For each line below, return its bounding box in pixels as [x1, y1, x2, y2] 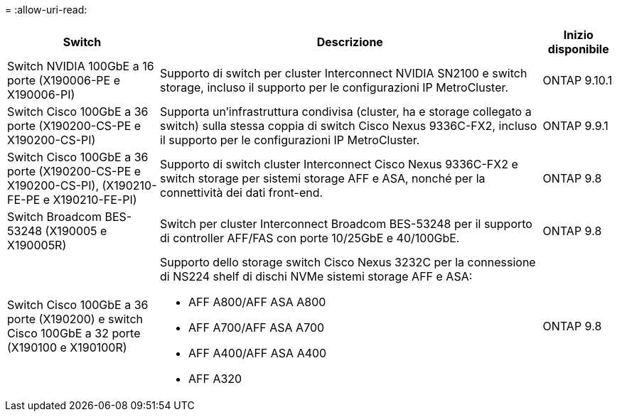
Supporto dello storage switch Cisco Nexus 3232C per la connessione [160, 255, 536, 269]
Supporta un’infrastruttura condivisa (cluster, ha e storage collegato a [160, 104, 532, 119]
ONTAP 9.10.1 [542, 73, 613, 87]
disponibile [547, 42, 609, 56]
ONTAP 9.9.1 [542, 119, 608, 133]
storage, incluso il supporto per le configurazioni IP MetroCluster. [160, 80, 509, 94]
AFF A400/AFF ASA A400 [188, 346, 327, 360]
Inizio [563, 28, 594, 42]
